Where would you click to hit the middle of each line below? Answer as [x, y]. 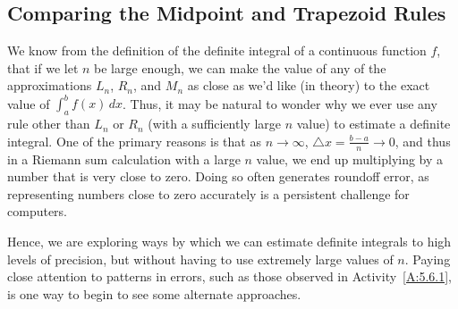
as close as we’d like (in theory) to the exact [309, 85]
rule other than [49, 124]
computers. [38, 211]
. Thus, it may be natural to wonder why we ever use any [280, 103]
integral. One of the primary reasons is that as [134, 141]
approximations [50, 85]
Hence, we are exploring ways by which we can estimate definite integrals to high [229, 242]
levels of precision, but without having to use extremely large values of [200, 259]
